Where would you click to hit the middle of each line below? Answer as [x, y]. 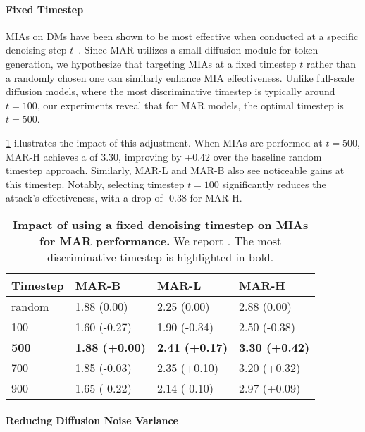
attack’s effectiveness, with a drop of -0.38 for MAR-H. [124, 198]
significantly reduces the [274, 184]
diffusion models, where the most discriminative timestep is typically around [171, 91]
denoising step [36, 50]
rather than [331, 63]
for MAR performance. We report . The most [161, 240]
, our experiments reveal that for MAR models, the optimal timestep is [190, 105]
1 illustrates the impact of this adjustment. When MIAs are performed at [164, 142]
